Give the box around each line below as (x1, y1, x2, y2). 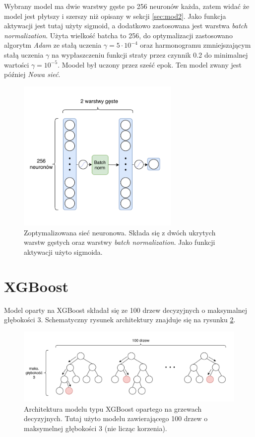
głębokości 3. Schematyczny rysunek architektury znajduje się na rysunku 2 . (4, 314, 236, 325)
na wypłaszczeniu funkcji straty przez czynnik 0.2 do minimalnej (52, 49, 248, 60)
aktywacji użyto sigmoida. (24, 247, 103, 257)
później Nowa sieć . (4, 69, 61, 79)
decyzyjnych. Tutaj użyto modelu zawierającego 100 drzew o (24, 413, 208, 424)
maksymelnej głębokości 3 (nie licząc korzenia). (24, 423, 167, 433)
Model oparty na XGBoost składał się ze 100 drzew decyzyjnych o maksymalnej (4, 304, 247, 315)
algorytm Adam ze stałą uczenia (4, 40, 102, 50)
